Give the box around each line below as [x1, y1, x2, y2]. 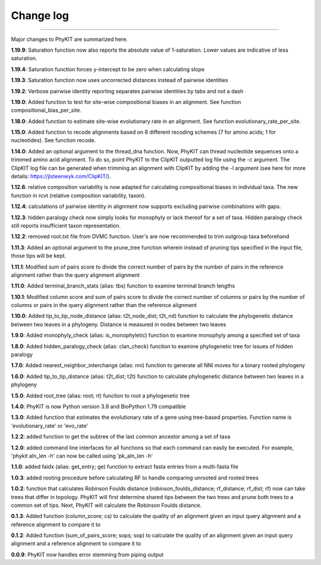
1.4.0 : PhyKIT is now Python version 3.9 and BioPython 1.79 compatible [11, 403, 187, 410]
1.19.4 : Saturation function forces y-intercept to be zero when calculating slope [11, 65, 205, 72]
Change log [11, 9, 70, 22]
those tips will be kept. [11, 252, 67, 260]
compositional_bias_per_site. [11, 107, 82, 114]
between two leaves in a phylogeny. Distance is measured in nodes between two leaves [11, 321, 226, 328]
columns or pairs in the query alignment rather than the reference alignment [11, 302, 197, 309]
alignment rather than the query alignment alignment [11, 271, 140, 279]
